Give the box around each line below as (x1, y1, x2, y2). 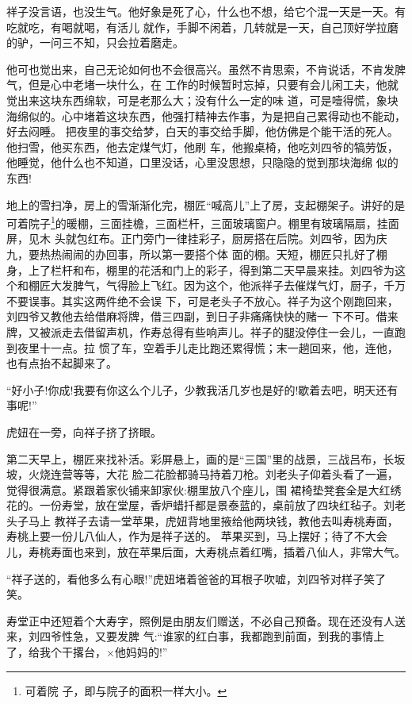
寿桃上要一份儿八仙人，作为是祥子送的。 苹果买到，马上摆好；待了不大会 (6, 528, 387, 544)
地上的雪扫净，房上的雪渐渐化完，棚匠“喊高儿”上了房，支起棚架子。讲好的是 (6, 196, 406, 213)
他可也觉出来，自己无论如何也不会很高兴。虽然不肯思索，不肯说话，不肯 (6, 60, 383, 77)
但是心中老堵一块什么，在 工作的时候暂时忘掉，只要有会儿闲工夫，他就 (28, 76, 399, 93)
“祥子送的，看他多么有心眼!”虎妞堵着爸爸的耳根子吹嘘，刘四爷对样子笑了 (6, 570, 387, 587)
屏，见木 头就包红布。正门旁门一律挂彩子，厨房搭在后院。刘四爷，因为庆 (6, 230, 387, 247)
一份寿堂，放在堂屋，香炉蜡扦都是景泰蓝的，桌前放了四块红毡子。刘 (39, 497, 395, 514)
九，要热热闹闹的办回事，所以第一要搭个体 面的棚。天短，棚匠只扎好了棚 (6, 245, 387, 262)
